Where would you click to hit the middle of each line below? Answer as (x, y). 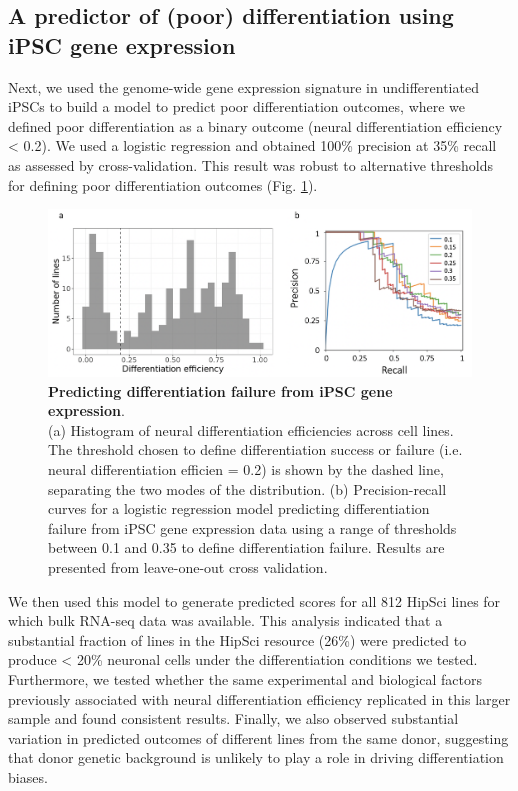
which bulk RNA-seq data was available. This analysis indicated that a (225, 620)
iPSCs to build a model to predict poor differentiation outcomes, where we (237, 106)
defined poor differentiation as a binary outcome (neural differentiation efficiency (255, 125)
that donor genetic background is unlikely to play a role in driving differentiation (256, 757)
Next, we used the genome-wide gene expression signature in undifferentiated (243, 86)
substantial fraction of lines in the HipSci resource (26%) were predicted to (237, 639)
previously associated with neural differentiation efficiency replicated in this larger (259, 698)
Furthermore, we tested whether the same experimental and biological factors (245, 678)
